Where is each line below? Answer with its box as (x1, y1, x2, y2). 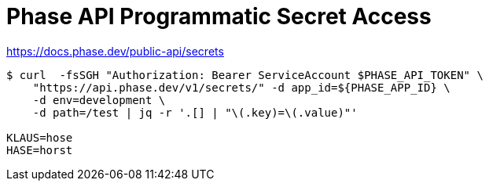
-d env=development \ (32, 93, 166, 106)
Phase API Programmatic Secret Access (6, 3, 432, 30)
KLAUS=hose (6, 131, 73, 144)
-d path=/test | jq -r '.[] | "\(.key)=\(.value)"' (32, 106, 358, 119)
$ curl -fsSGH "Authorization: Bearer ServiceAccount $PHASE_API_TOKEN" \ (6, 68, 483, 81)
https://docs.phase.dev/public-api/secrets (6, 44, 224, 58)
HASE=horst (6, 143, 73, 156)
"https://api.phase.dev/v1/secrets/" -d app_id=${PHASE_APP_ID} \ (32, 81, 450, 94)
